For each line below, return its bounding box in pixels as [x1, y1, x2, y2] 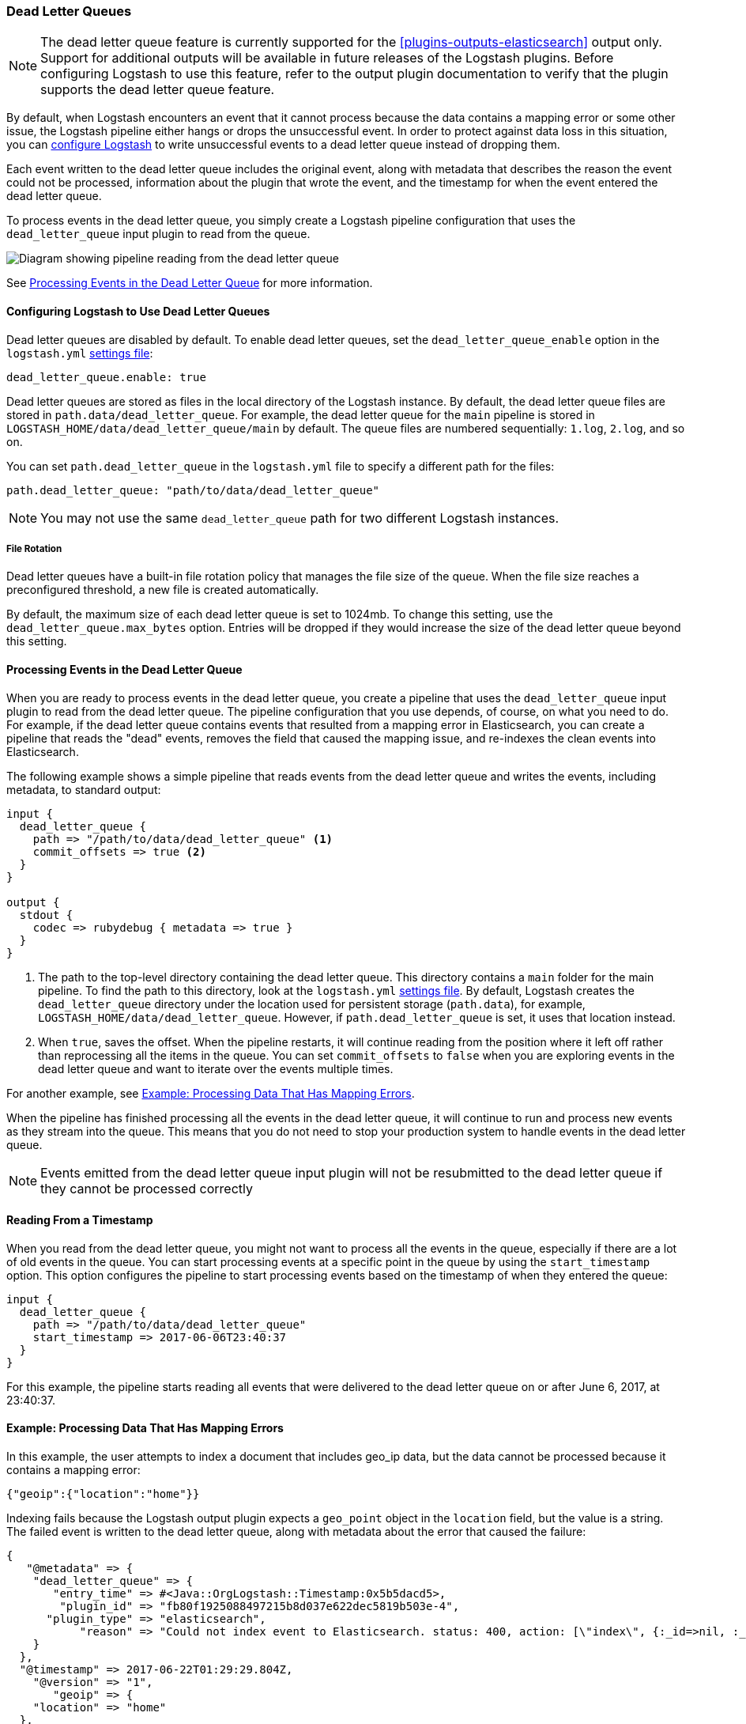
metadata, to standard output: [6, 782, 161, 796]
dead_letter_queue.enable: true [6, 370, 206, 384]
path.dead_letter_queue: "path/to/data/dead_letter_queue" [6, 483, 380, 497]
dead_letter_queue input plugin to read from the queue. [6, 227, 311, 241]
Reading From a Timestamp [6, 1213, 153, 1227]
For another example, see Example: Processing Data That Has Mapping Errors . [6, 1086, 415, 1100]
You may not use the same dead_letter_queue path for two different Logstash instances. [40, 509, 559, 526]
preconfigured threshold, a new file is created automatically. [6, 583, 319, 597]
